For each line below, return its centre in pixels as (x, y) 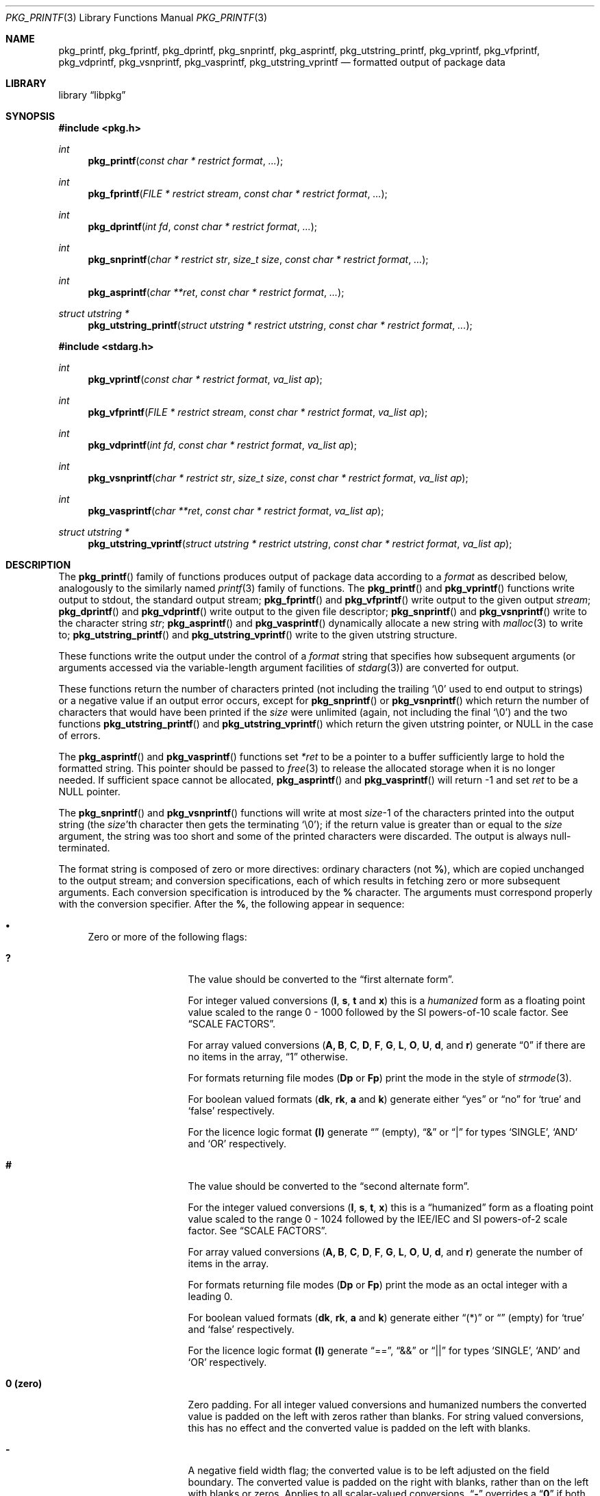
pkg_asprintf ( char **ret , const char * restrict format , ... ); (216, 292)
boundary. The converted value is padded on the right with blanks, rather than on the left (388, 1482)
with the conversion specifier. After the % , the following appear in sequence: (232, 904)
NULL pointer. (89, 791)
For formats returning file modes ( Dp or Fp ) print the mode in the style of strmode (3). (380, 1078)
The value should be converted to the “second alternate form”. (329, 1186)
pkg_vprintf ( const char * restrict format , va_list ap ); (205, 379)
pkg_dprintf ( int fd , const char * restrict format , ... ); (203, 226)
